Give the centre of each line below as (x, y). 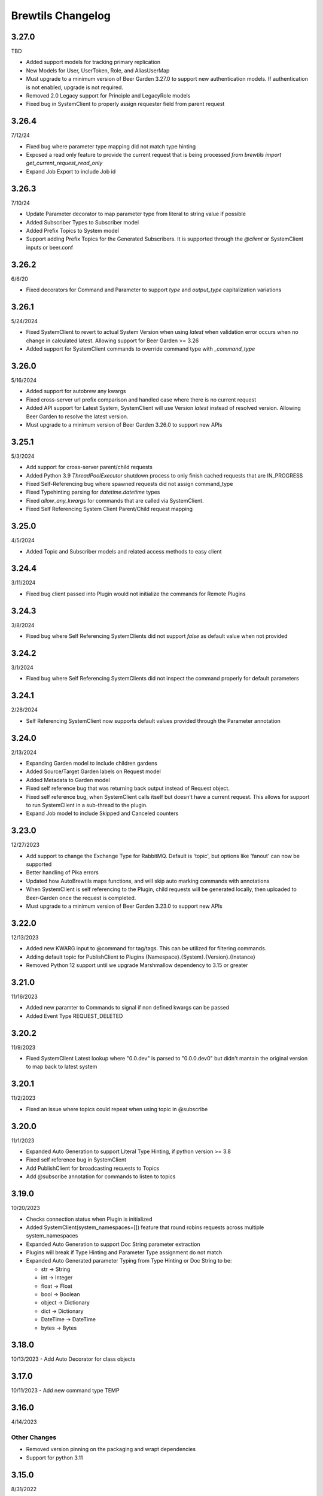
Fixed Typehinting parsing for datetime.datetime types (93, 492)
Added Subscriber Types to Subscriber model (83, 222)
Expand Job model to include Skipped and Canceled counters (102, 813)
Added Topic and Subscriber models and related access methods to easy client (124, 551)
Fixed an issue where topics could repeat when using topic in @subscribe (117, 1109)
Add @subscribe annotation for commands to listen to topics (101, 1176)
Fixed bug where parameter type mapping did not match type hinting (111, 146)
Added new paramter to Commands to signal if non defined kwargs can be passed (128, 1008)
